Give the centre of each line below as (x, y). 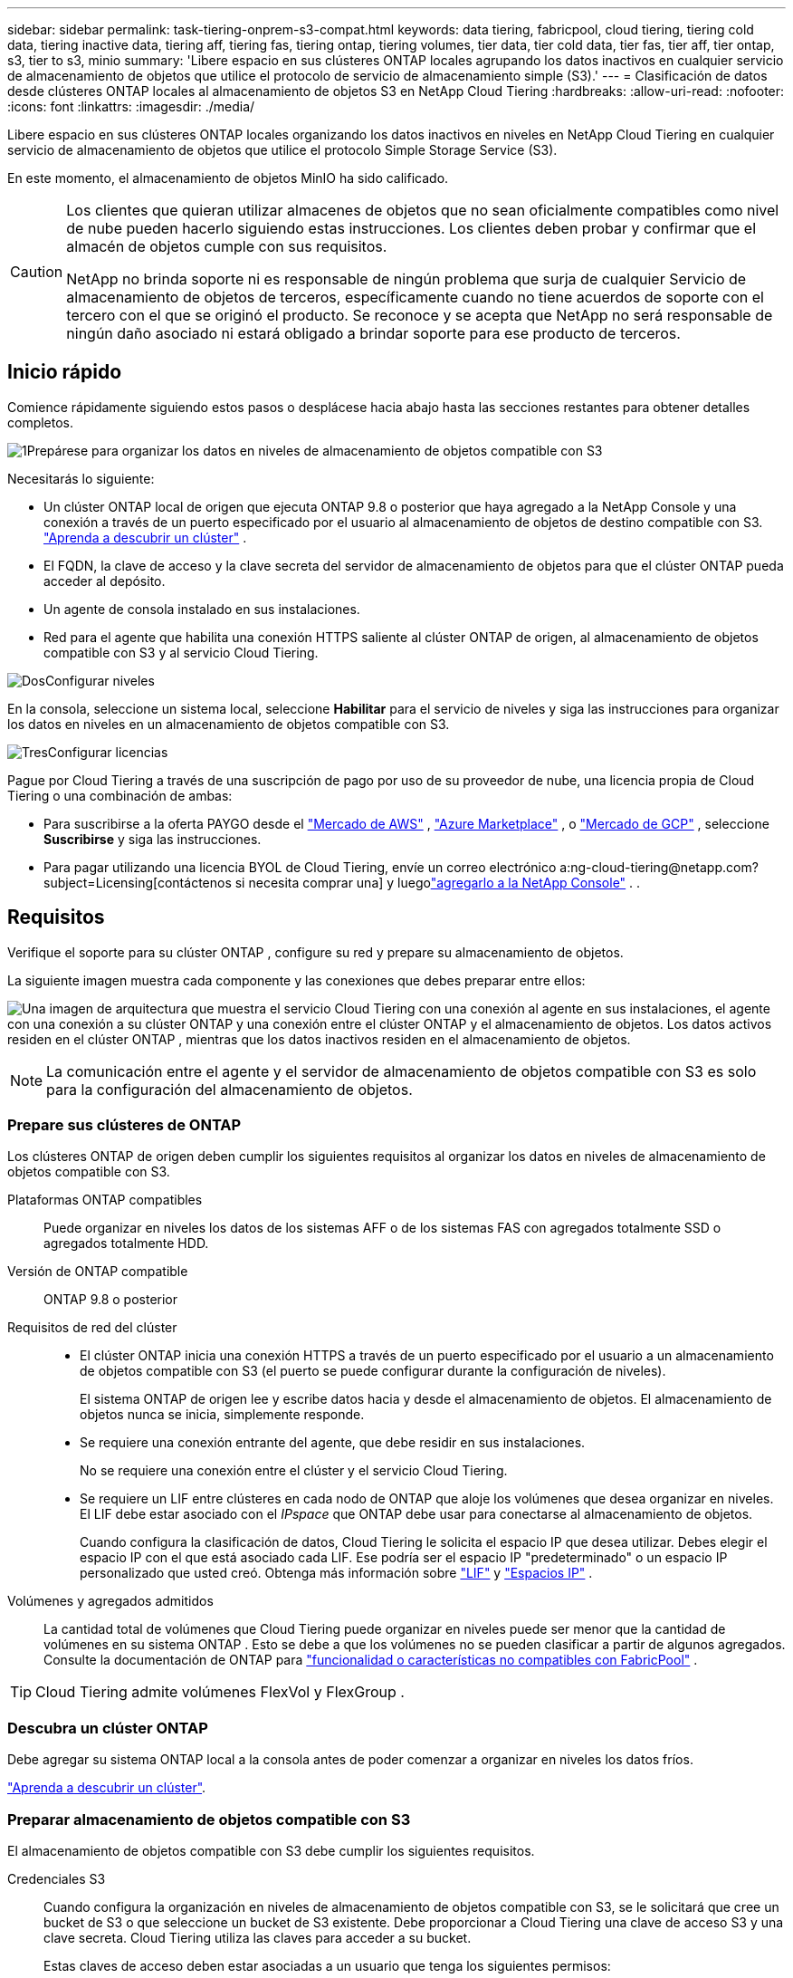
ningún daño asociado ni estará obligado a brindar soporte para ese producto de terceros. (373, 333)
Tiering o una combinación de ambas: (120, 795)
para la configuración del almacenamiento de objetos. (229, 1089)
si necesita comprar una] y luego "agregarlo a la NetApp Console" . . (438, 882)
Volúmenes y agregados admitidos (110, 1601)
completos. (41, 422)
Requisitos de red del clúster (92, 1328)
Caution (37, 272)
